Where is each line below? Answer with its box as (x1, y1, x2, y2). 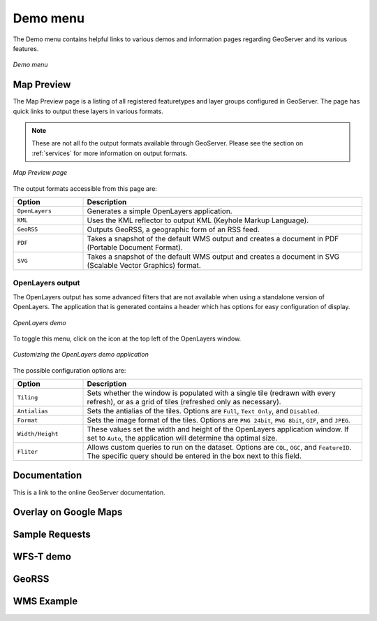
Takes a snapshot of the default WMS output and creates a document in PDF (87, 234, 339, 243)
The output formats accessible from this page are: (13, 184, 157, 192)
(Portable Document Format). (87, 242, 183, 252)
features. (13, 44, 39, 52)
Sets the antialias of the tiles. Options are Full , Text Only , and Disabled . (87, 406, 320, 416)
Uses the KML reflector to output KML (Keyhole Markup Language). (87, 215, 309, 225)
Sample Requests (13, 529, 91, 541)
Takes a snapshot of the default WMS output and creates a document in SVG (87, 252, 340, 262)
